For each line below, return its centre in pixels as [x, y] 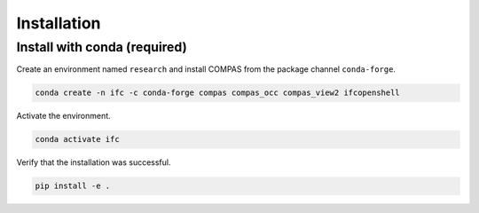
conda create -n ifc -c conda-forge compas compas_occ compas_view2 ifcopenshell [218, 93]
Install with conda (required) [102, 47]
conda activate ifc [77, 139]
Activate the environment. [63, 116]
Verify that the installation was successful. [94, 162]
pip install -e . [73, 186]
